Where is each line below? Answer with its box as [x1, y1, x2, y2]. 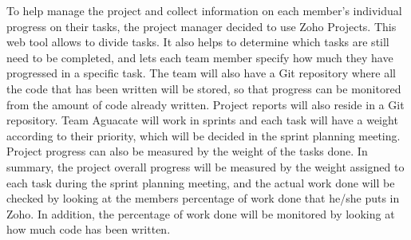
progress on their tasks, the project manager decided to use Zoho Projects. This [6, 18, 397, 34]
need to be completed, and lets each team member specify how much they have [6, 49, 393, 65]
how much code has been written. [6, 221, 171, 238]
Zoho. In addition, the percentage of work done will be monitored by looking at [6, 205, 395, 222]
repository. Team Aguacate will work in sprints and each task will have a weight [6, 112, 398, 128]
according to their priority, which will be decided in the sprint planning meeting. [6, 127, 401, 144]
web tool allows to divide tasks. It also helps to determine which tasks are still [6, 33, 389, 50]
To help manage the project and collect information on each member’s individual [6, 2, 402, 18]
